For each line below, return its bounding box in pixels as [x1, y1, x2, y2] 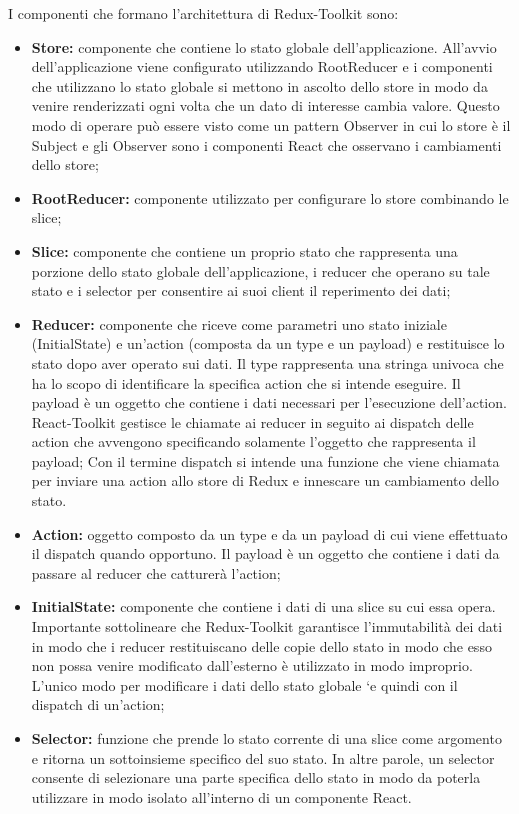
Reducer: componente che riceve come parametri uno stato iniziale [31, 313, 447, 334]
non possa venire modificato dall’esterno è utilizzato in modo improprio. [31, 655, 473, 676]
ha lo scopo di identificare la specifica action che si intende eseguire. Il [31, 372, 461, 393]
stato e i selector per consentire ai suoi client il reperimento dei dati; [31, 280, 451, 301]
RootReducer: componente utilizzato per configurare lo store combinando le [31, 187, 509, 208]
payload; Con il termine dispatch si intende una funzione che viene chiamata [31, 450, 500, 471]
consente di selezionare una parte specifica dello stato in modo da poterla [31, 767, 481, 788]
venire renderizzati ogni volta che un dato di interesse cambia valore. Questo [31, 95, 500, 116]
